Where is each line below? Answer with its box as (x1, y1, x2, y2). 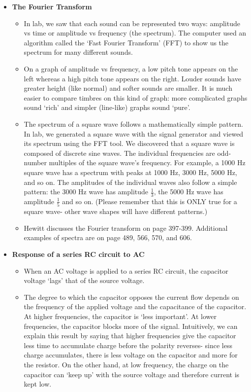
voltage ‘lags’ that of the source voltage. (24, 275, 145, 285)
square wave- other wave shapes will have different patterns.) (24, 206, 208, 216)
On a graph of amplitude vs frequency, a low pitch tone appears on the (24, 63, 238, 73)
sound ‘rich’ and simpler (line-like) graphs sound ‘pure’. (24, 102, 190, 112)
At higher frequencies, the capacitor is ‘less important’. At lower (24, 311, 217, 321)
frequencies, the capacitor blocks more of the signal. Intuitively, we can (24, 321, 238, 331)
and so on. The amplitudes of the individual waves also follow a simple (24, 177, 237, 187)
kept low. (24, 379, 52, 389)
